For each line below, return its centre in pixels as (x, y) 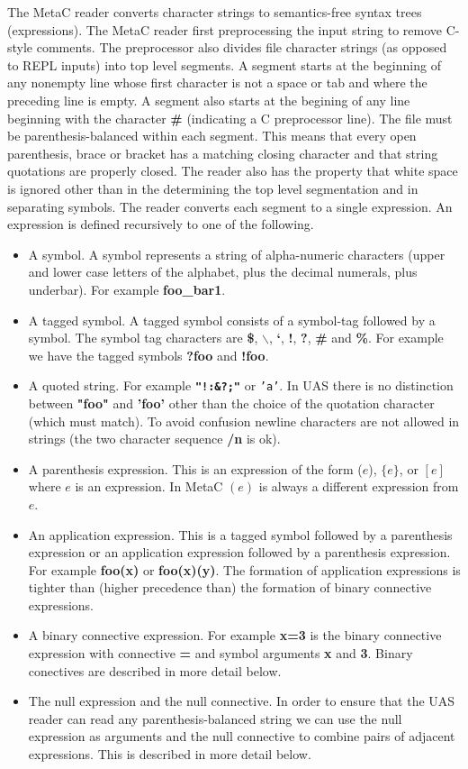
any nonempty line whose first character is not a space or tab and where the (217, 82)
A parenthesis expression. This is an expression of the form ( (195, 468)
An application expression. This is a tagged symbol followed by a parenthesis (240, 534)
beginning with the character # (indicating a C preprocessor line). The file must (230, 118)
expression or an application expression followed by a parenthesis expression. (239, 552)
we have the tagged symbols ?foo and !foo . (148, 355)
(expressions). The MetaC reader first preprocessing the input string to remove (225, 29)
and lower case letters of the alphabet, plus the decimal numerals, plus (223, 272)
